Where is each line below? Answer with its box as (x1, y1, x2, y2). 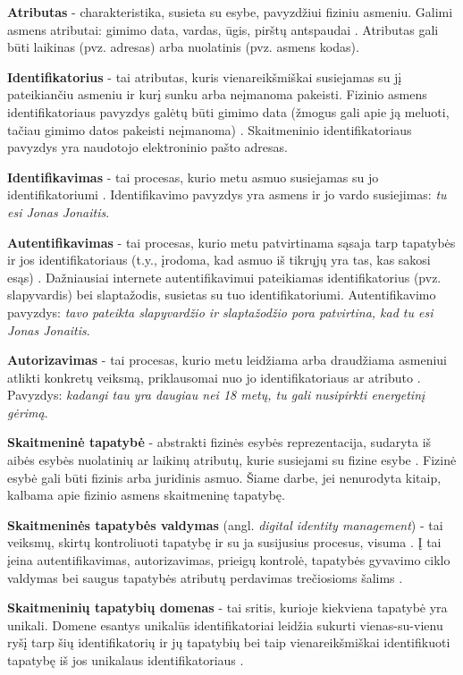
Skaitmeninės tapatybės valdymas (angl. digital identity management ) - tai (7, 515, 443, 534)
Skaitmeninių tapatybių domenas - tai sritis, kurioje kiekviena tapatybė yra (7, 598, 448, 617)
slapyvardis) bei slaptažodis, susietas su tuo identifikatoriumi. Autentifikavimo (7, 285, 436, 304)
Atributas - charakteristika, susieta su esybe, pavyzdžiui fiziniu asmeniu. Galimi (7, 3, 453, 21)
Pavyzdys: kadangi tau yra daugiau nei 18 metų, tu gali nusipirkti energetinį (7, 385, 425, 404)
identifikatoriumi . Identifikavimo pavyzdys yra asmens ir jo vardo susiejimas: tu (7, 185, 447, 204)
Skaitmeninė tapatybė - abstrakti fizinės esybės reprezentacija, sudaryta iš (7, 433, 432, 451)
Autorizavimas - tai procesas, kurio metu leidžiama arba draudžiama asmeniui (7, 350, 447, 369)
